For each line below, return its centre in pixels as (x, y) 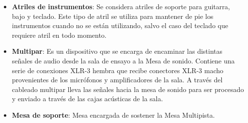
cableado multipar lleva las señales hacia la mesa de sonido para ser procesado (128, 89)
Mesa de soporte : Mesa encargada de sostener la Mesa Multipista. (113, 115)
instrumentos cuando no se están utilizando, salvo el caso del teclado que (120, 25)
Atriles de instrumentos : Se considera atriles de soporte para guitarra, (121, 6)
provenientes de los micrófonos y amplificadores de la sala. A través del (117, 80)
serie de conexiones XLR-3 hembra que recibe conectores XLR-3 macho (118, 70)
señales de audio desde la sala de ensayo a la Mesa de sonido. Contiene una (123, 60)
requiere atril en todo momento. (59, 35)
